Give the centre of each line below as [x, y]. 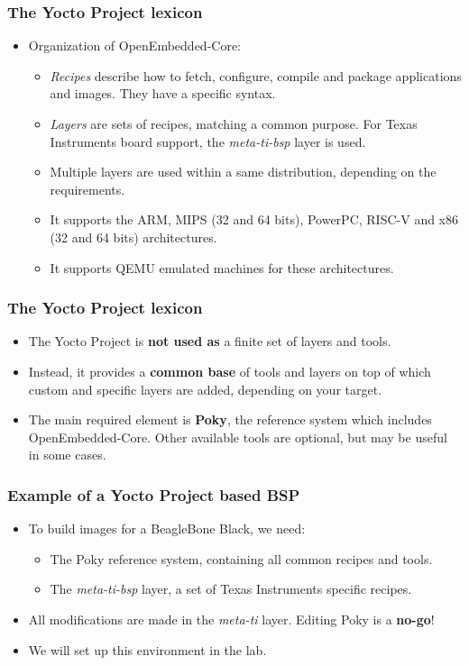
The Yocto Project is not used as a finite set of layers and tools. [210, 341]
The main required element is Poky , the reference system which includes [230, 419]
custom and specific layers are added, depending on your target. [205, 389]
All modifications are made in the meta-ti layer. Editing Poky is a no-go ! [231, 619]
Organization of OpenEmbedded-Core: [134, 46]
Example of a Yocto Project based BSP [154, 494]
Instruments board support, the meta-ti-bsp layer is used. [208, 141]
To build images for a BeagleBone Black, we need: [167, 528]
